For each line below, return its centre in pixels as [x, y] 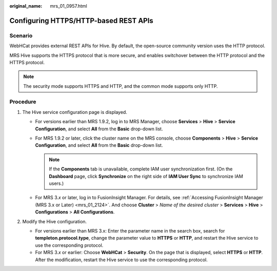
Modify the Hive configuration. [55, 221]
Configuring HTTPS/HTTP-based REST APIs [81, 21]
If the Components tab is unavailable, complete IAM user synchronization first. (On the [141, 169]
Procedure [23, 102]
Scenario [21, 35]
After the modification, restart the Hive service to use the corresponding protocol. [121, 260]
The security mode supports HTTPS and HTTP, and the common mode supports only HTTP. [121, 86]
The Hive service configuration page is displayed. [75, 112]
